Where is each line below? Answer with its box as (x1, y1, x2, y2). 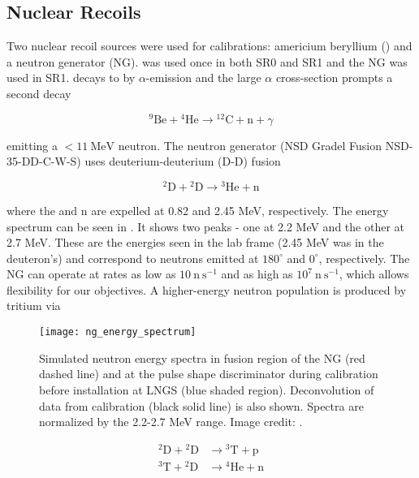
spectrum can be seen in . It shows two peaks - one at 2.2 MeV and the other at (6, 217, 404, 235)
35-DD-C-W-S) (6, 153, 81, 170)
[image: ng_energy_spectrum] (39, 326, 197, 338)
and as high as (221, 265, 293, 282)
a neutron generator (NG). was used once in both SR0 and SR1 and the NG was (6, 53, 408, 70)
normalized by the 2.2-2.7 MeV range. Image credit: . (39, 413, 303, 430)
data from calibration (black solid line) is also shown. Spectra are (39, 397, 364, 414)
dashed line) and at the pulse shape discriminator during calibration (39, 365, 378, 382)
